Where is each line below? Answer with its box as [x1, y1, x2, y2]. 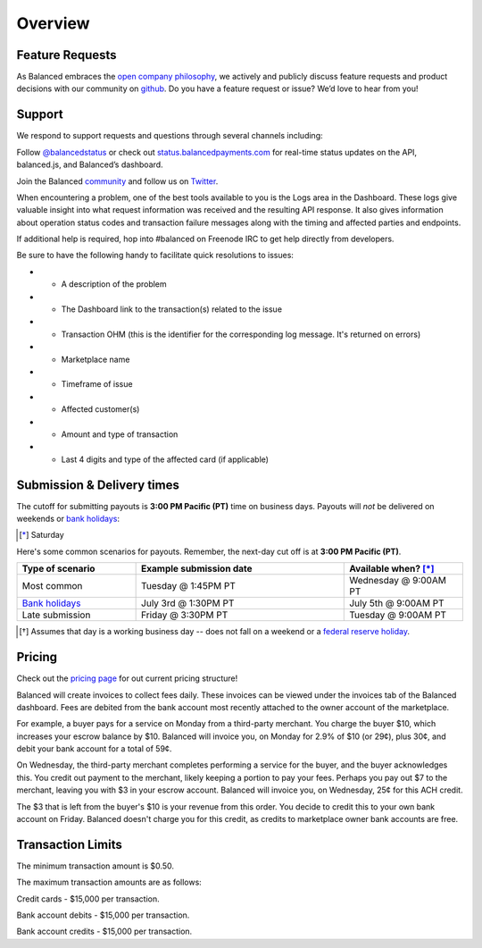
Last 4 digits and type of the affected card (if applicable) [61, 454, 270, 465]
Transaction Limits [16, 836, 122, 852]
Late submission [21, 608, 91, 621]
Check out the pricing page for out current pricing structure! [16, 673, 238, 684]
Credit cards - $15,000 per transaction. [16, 893, 160, 904]
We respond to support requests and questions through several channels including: [16, 130, 323, 141]
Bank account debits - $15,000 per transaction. [16, 910, 190, 920]
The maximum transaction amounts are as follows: [16, 877, 203, 888]
